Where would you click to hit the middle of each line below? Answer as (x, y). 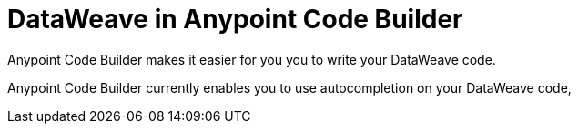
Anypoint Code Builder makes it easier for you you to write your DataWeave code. (252, 59)
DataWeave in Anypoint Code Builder (235, 19)
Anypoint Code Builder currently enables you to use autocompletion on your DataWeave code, (289, 87)
